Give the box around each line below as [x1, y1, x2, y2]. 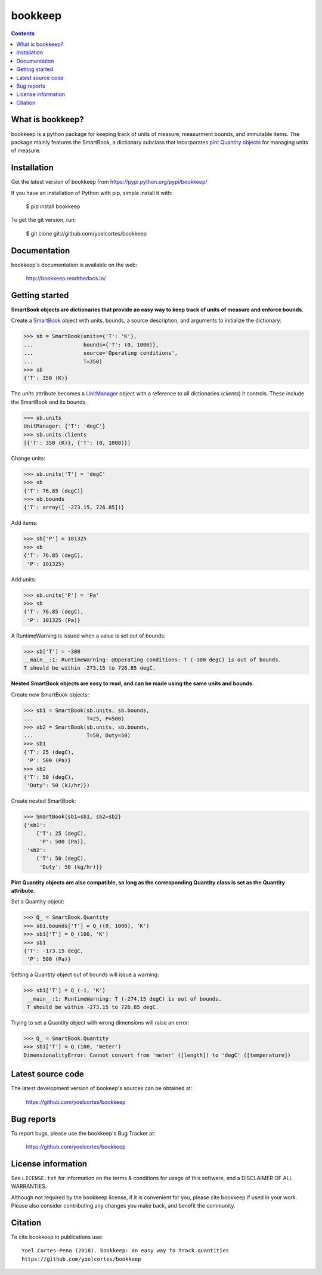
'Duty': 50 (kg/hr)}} [39, 864, 103, 870]
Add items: [11, 519, 38, 527]
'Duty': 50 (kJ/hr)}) [27, 782, 90, 789]
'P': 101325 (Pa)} [27, 617, 80, 623]
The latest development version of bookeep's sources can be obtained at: [11, 1085, 193, 1092]
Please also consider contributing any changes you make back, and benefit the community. [11, 1202, 236, 1209]
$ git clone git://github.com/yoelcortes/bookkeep [26, 230, 147, 237]
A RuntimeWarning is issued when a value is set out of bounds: [11, 632, 166, 639]
